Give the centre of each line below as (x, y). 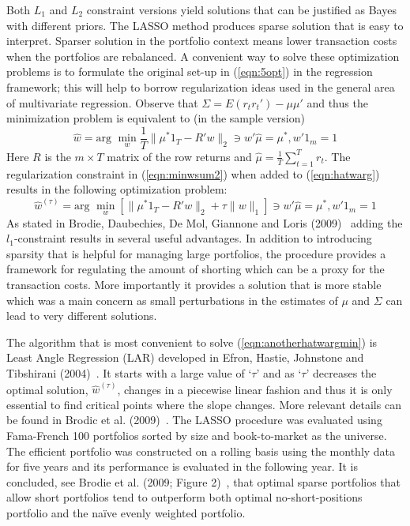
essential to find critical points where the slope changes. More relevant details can (204, 404)
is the (58, 156)
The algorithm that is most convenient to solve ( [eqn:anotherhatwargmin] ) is (192, 342)
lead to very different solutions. (82, 316)
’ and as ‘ (279, 373)
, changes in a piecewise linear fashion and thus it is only (255, 389)
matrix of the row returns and (179, 156)
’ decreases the (341, 373)
